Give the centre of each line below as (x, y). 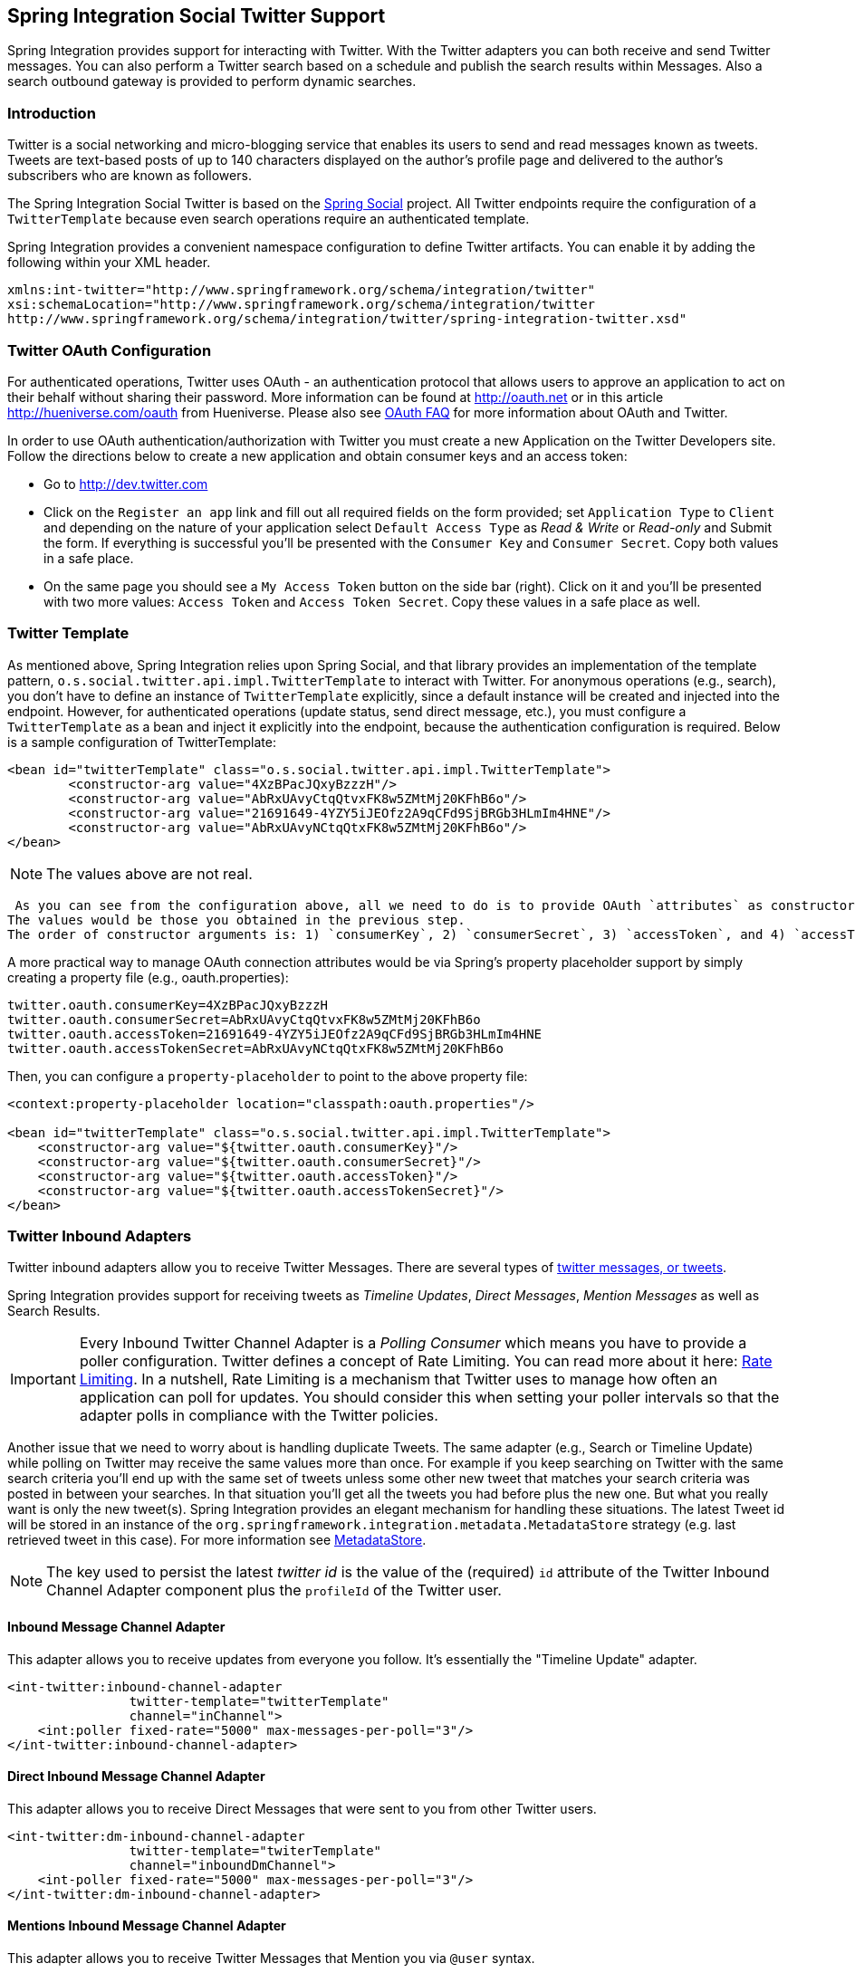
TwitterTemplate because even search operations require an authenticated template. (269, 219)
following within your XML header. (109, 263)
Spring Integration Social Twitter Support (197, 16)
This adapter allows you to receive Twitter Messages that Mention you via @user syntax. (271, 1959)
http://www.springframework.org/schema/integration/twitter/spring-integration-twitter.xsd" (347, 319)
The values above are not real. (149, 873)
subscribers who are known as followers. (130, 176)
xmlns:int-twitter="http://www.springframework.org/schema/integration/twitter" (302, 290)
